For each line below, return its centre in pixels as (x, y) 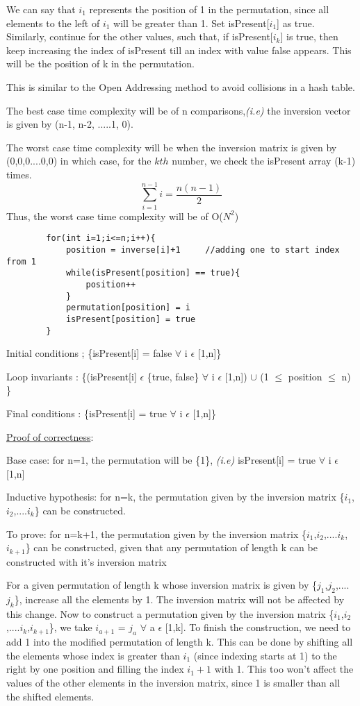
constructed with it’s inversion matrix (87, 561)
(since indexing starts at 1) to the (265, 655)
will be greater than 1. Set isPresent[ (191, 23)
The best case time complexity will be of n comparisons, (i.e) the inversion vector (179, 110)
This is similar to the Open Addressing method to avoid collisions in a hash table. (181, 86)
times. (19, 174)
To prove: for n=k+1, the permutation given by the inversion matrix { (156, 533)
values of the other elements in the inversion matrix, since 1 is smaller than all (173, 682)
